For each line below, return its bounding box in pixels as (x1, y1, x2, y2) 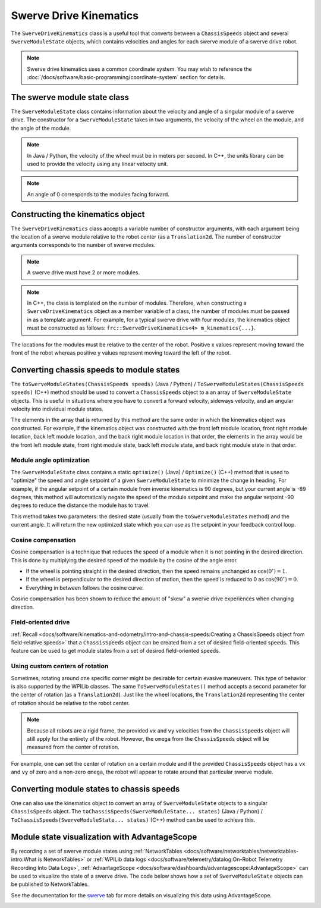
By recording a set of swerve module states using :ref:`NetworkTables (11, 847, 182, 854)
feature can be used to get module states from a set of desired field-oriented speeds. (11, 647, 221, 655)
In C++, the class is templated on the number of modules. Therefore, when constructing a (27, 299, 247, 306)
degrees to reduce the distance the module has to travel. (11, 502, 150, 509)
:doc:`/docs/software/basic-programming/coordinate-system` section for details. (27, 74, 226, 81)
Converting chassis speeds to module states (11, 365, 180, 375)
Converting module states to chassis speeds (11, 784, 180, 794)
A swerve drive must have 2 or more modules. (27, 269, 140, 276)
